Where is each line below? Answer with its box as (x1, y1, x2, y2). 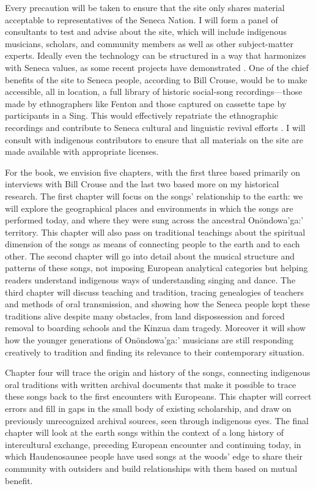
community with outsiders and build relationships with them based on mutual (5, 461, 298, 474)
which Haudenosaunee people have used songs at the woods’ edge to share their (5, 450, 303, 463)
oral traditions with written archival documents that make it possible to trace (5, 378, 296, 390)
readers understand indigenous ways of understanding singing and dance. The (5, 274, 296, 286)
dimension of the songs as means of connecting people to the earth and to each (5, 237, 300, 250)
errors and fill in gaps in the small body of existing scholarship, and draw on (5, 402, 292, 414)
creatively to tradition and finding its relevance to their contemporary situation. (5, 345, 305, 358)
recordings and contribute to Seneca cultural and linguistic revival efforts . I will (5, 121, 306, 133)
